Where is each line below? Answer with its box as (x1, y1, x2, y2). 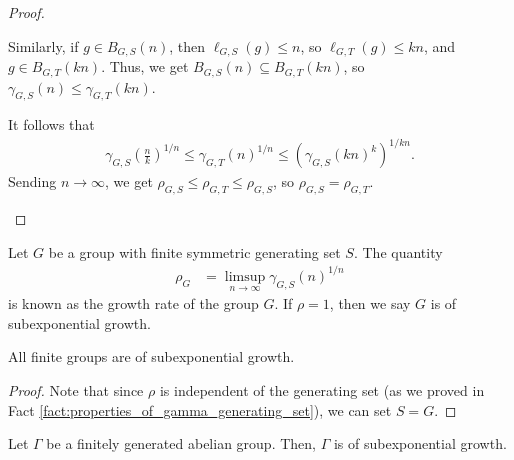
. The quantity (353, 241, 443, 262)
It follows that (8, 114, 95, 135)
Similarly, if (8, 35, 79, 56)
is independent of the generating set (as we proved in (159, 379, 485, 400)
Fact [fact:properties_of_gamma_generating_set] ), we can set (8, 399, 392, 420)
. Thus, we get (101, 56, 189, 77)
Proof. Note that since (8, 379, 144, 400)
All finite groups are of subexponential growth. (8, 346, 295, 367)
